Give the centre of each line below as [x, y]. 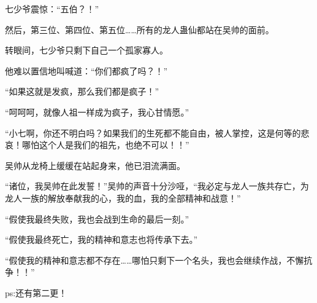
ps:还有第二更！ [36, 292]
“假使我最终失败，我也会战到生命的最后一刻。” [97, 218]
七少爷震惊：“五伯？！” [52, 9]
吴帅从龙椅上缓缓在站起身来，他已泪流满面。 [95, 165]
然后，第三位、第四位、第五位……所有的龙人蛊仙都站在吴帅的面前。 [139, 29]
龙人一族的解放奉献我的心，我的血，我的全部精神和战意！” [123, 198]
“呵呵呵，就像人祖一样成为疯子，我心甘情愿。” [97, 112]
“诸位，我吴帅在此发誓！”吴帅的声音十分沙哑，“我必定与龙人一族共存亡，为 [157, 186]
